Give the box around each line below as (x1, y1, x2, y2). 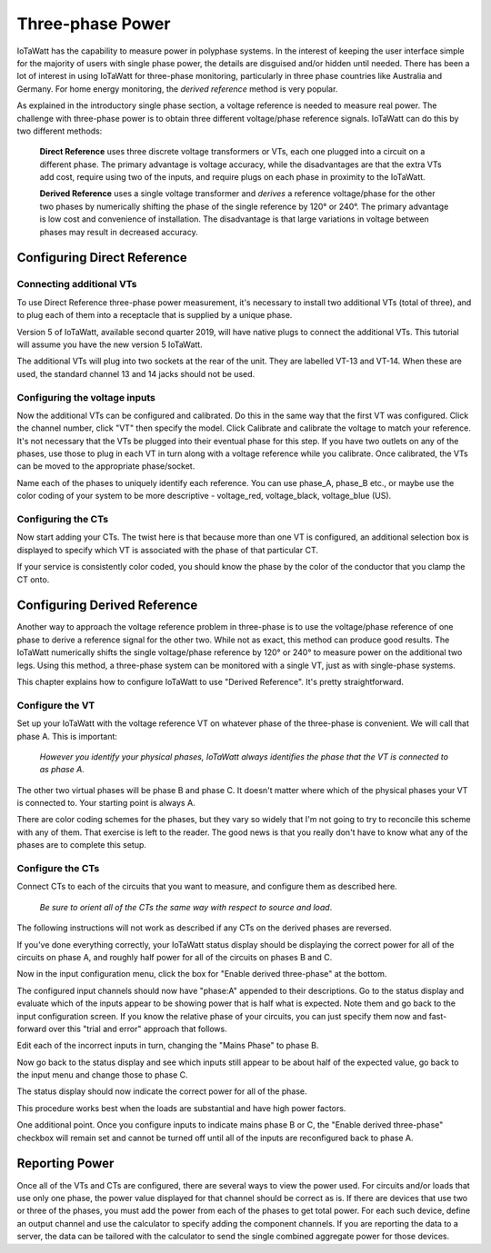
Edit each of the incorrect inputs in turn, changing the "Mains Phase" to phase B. (16, 1040, 319, 1051)
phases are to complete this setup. (16, 840, 147, 850)
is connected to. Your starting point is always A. (16, 798, 195, 809)
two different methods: (16, 125, 103, 136)
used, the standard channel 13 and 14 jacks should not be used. (16, 368, 256, 379)
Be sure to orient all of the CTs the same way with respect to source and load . (39, 901, 333, 912)
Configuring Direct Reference (16, 250, 188, 265)
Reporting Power (16, 1156, 115, 1171)
